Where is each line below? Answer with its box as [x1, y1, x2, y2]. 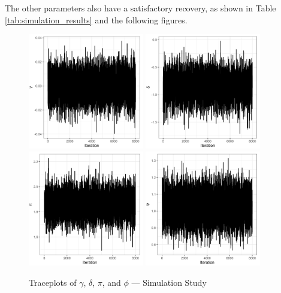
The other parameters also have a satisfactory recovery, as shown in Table [5, 2, 276, 14]
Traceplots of [29, 276, 77, 288]
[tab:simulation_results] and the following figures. [5, 13, 188, 26]
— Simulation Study [131, 276, 207, 288]
